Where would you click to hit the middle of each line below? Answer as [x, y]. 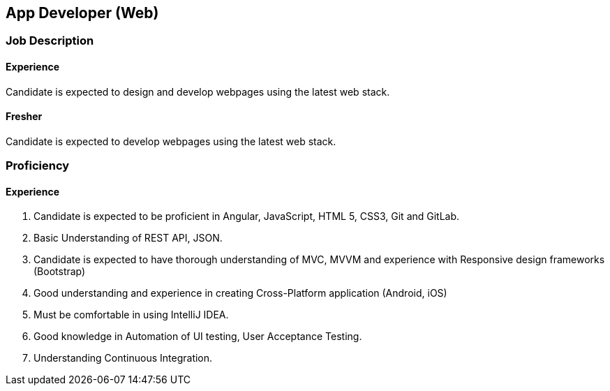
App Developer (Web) [82, 13]
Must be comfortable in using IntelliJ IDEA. [131, 315]
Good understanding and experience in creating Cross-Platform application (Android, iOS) [240, 293]
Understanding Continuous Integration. [123, 358]
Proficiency [38, 166]
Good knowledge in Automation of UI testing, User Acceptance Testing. [198, 337]
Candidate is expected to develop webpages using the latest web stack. [171, 141]
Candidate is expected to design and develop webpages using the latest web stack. [198, 91]
